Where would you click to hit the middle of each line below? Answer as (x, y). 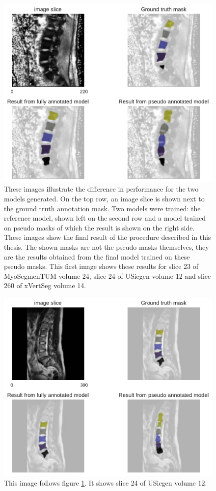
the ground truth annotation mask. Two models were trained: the (102, 208)
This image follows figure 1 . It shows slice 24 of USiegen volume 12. (106, 482)
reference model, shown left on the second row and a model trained (105, 218)
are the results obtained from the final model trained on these (97, 256)
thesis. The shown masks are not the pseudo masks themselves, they (107, 247)
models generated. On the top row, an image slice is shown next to (104, 199)
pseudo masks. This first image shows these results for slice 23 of (101, 266)
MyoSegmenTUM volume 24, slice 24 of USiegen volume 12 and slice (108, 276)
